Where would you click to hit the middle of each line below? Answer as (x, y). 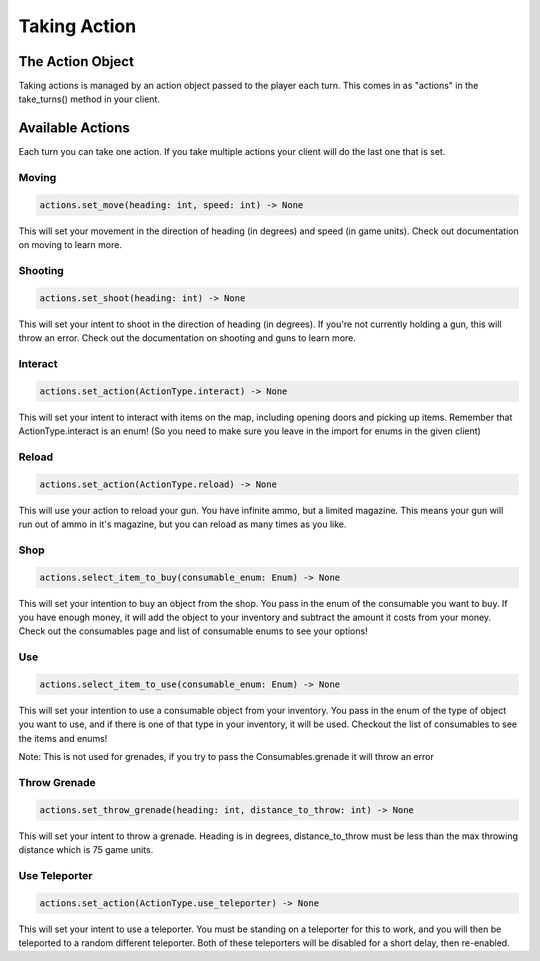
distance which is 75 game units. (86, 849)
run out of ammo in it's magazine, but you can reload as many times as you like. (182, 524)
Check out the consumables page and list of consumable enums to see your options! (193, 631)
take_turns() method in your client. (89, 99)
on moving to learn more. (70, 245)
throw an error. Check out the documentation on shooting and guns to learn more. (187, 338)
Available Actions (74, 128)
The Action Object (76, 61)
